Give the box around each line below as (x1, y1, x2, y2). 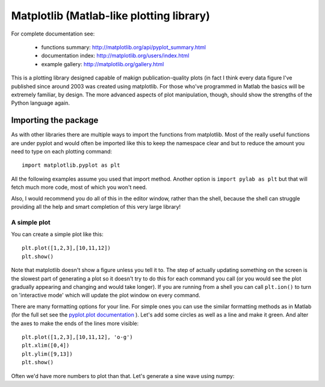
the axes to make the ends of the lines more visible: (11, 320, 139, 327)
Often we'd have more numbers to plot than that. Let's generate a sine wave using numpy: (11, 372, 235, 379)
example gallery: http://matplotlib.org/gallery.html (41, 60, 164, 67)
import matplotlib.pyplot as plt (22, 162, 120, 169)
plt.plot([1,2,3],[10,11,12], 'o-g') (22, 333, 134, 340)
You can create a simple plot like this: (11, 231, 104, 238)
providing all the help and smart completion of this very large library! (11, 203, 181, 210)
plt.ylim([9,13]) (22, 350, 73, 358)
